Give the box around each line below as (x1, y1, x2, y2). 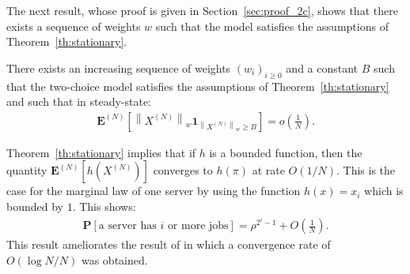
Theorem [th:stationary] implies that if (6, 144, 196, 160)
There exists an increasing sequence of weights (6, 59, 231, 76)
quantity (6, 162, 47, 178)
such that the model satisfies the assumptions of (155, 17, 389, 34)
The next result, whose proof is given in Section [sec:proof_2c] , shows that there (6, 2, 398, 18)
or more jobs (167, 220, 229, 232)
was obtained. (81, 251, 148, 268)
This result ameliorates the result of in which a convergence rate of (6, 236, 331, 253)
